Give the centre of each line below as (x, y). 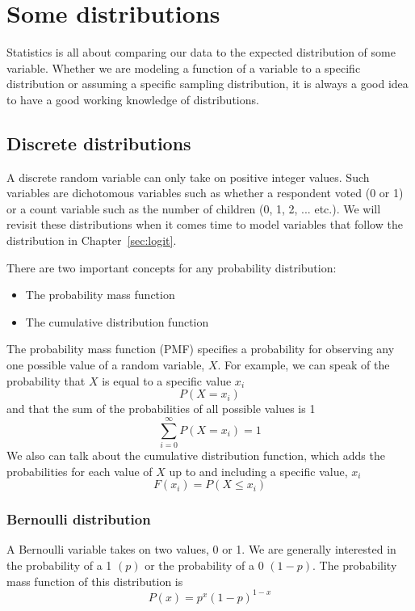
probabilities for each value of (80, 471)
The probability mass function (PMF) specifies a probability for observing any (201, 349)
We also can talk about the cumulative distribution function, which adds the (196, 455)
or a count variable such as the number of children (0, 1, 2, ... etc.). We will (194, 208)
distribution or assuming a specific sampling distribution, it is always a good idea (207, 84)
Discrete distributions (99, 143)
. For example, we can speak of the (304, 365)
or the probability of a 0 (204, 565)
